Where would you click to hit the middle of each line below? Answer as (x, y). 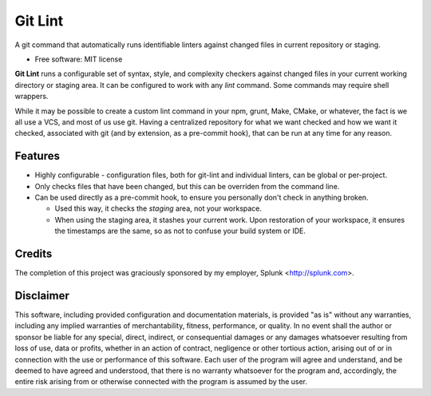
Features (37, 156)
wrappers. (32, 97)
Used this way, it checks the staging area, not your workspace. (158, 208)
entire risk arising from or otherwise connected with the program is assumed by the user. (161, 382)
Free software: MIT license (79, 59)
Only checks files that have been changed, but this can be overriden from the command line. (187, 186)
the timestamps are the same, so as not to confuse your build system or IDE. (180, 231)
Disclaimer (42, 295)
